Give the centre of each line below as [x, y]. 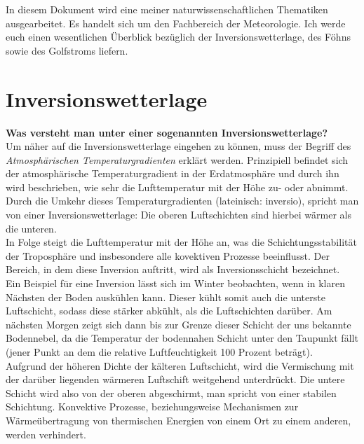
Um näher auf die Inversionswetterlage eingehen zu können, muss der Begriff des [178, 146]
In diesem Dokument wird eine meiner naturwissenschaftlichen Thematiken [167, 9]
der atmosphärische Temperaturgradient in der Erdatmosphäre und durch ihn [173, 173]
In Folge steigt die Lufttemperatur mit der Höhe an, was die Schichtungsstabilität [181, 242]
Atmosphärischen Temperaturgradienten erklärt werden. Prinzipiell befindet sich [177, 159]
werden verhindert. [46, 434]
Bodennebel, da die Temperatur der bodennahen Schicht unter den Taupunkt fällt [182, 338]
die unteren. [31, 228]
